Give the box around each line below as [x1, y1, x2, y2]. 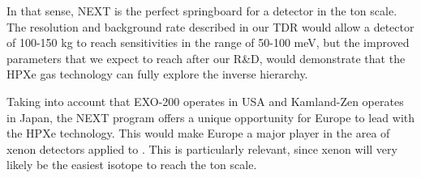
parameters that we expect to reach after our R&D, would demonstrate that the [6, 49, 406, 66]
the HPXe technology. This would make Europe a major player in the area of [6, 125, 390, 142]
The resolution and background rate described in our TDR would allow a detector [6, 18, 415, 35]
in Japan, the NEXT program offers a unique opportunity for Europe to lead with [6, 108, 415, 125]
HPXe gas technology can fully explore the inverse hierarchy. [6, 66, 308, 83]
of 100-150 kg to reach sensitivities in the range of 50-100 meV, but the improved [6, 34, 410, 51]
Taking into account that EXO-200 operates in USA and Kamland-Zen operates [6, 92, 404, 109]
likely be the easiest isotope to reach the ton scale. [6, 156, 257, 173]
